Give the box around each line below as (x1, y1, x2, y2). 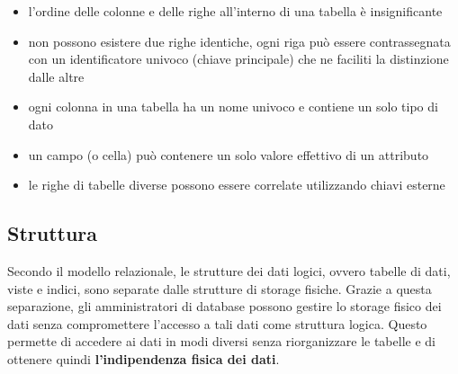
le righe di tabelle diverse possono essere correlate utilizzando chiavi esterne (28, 175, 445, 194)
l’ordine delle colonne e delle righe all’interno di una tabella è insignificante (28, 2, 443, 20)
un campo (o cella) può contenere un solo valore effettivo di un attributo (28, 145, 429, 164)
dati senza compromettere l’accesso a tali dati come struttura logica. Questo (7, 314, 427, 333)
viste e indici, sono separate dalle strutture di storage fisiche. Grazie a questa (7, 279, 432, 298)
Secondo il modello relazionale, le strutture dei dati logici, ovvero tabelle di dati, (7, 261, 451, 280)
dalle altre (28, 67, 85, 85)
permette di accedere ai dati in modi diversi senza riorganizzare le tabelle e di (7, 332, 436, 351)
